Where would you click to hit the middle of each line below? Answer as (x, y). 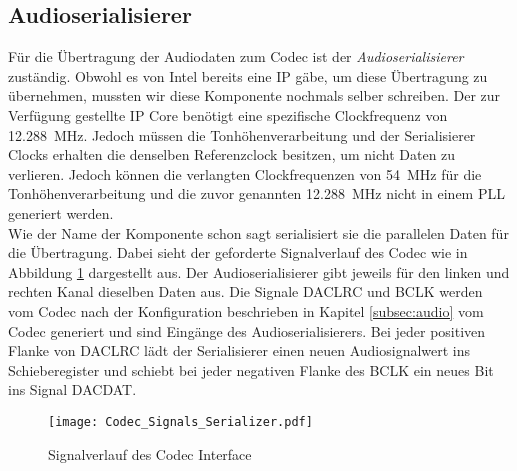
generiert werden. (61, 212)
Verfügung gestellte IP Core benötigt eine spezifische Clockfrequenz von (228, 114)
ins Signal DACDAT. (72, 389)
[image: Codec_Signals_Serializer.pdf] (180, 421)
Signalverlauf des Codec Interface (150, 453)
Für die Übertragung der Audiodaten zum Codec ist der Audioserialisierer (236, 56)
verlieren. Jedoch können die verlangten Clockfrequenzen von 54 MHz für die (245, 173)
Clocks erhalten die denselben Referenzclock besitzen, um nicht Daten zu (232, 154)
